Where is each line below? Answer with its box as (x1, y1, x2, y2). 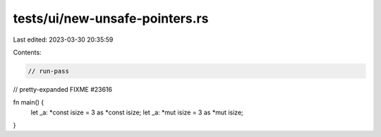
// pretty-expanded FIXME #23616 (13, 85, 113, 93)
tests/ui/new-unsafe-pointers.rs (13, 11, 209, 26)
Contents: (13, 48, 42, 56)
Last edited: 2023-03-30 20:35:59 (13, 35, 114, 44)
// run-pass (28, 67, 70, 75)
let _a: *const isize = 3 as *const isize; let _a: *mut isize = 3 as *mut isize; (30, 108, 243, 117)
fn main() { (13, 98, 44, 107)
